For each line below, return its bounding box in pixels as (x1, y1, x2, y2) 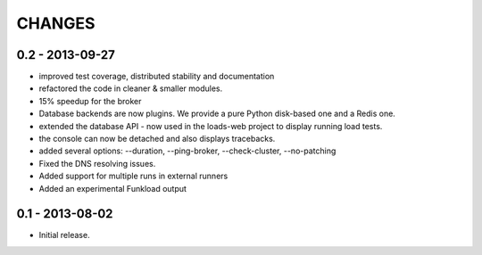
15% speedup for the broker (38, 95, 142, 106)
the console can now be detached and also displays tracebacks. (38, 134, 276, 144)
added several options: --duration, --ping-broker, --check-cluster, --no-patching (38, 145, 337, 156)
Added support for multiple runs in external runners (38, 170, 229, 182)
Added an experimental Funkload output (38, 183, 187, 193)
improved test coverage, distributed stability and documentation (38, 71, 275, 82)
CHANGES (16, 13, 96, 33)
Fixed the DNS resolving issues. (38, 158, 156, 169)
